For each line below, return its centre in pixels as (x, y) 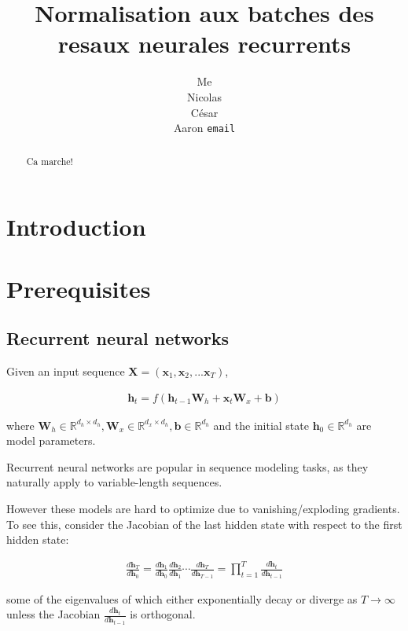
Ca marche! (50, 161)
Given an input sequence (66, 371)
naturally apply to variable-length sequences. (114, 482)
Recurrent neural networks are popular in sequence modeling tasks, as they (187, 466)
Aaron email (204, 128)
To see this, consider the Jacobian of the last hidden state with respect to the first (204, 524)
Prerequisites (79, 288)
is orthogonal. (163, 614)
